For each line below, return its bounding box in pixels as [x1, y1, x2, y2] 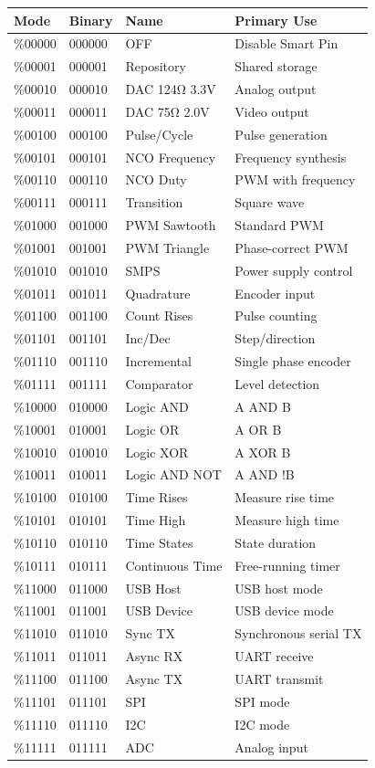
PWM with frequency [234, 170, 356, 189]
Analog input [234, 737, 308, 756]
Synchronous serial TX [234, 624, 362, 643]
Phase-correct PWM [234, 237, 349, 257]
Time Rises [125, 488, 188, 507]
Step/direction [234, 329, 316, 348]
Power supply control [234, 260, 353, 279]
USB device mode [234, 601, 334, 620]
